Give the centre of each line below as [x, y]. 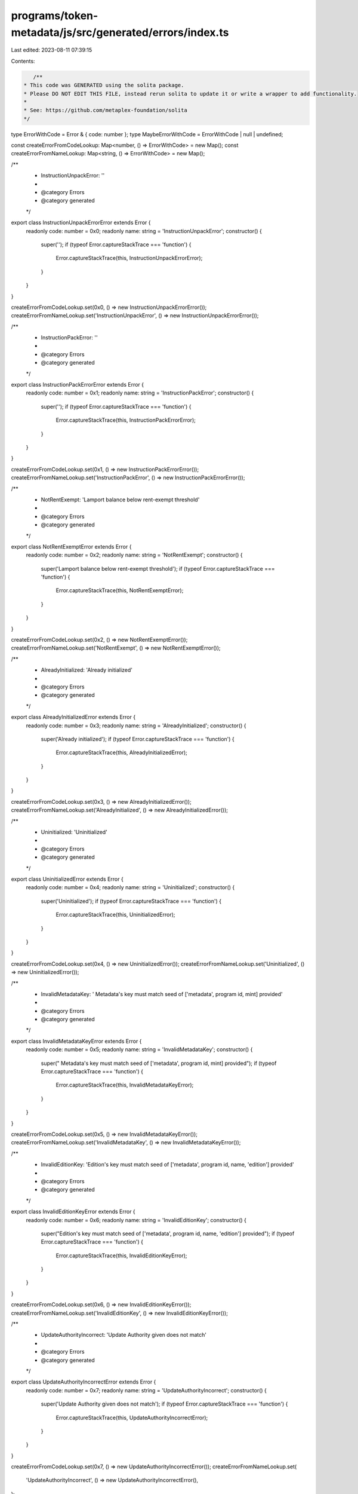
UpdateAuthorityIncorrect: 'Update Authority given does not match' [124, 1335]
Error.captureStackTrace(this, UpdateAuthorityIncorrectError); [132, 1418]
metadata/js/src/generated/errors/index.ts [120, 32]
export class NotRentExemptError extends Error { [71, 546]
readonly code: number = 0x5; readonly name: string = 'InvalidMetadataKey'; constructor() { [139, 1049]
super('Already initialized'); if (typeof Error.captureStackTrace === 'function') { [138, 739]
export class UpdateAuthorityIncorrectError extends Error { [84, 1382]
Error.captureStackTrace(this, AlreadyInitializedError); [122, 752]
